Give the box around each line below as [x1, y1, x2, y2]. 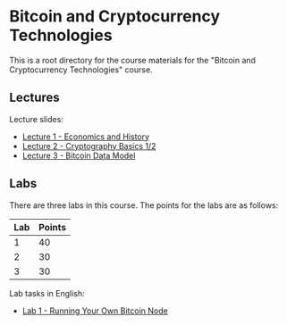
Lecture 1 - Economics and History [21, 131, 150, 142]
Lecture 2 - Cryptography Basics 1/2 [21, 140, 156, 151]
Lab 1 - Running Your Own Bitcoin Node [21, 305, 168, 316]
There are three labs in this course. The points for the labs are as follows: [9, 199, 279, 211]
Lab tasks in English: [9, 287, 85, 298]
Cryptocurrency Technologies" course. [9, 64, 154, 75]
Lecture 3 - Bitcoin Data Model [21, 150, 136, 161]
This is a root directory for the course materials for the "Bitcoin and [9, 54, 257, 65]
